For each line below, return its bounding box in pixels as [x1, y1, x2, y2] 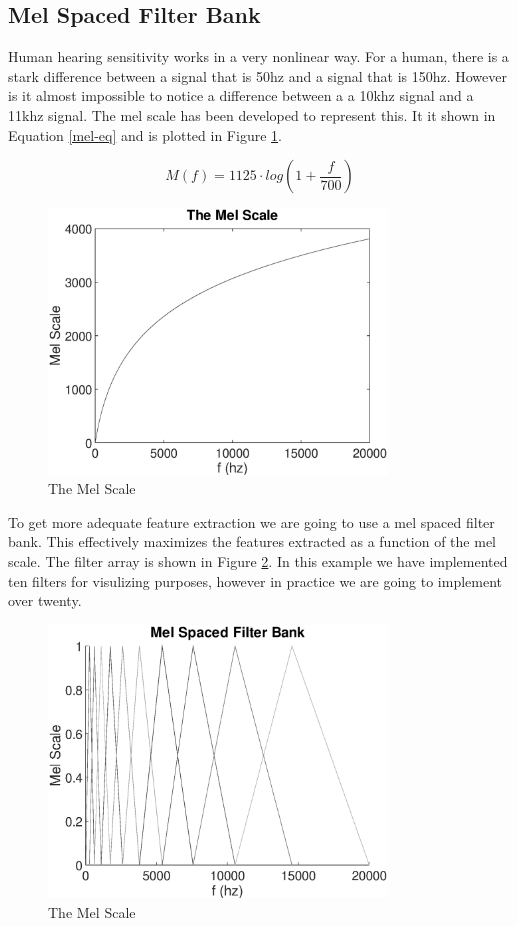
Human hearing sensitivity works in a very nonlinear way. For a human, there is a [8, 46, 509, 67]
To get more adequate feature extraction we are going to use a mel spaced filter [8, 511, 495, 532]
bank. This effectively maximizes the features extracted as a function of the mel [8, 531, 496, 552]
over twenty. [8, 590, 82, 611]
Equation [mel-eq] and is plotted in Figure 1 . [8, 124, 282, 145]
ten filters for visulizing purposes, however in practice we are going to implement [8, 570, 503, 591]
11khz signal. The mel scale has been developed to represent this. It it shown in [8, 104, 496, 125]
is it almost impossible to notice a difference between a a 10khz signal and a [8, 85, 474, 106]
